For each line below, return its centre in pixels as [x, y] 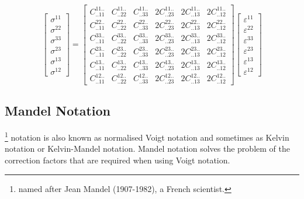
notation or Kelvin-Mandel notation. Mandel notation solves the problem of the [147, 149]
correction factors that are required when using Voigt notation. [118, 160]
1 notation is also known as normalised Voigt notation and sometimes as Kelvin [147, 136]
